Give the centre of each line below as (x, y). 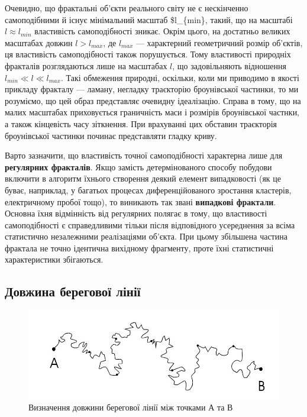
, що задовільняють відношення (229, 65)
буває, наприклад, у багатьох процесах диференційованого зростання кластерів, (148, 190)
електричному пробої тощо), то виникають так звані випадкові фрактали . (140, 201)
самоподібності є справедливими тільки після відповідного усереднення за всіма (150, 224)
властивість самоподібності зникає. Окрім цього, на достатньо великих (162, 31)
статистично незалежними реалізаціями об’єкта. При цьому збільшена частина (146, 236)
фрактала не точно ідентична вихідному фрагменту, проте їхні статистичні (139, 248)
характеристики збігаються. (54, 259)
